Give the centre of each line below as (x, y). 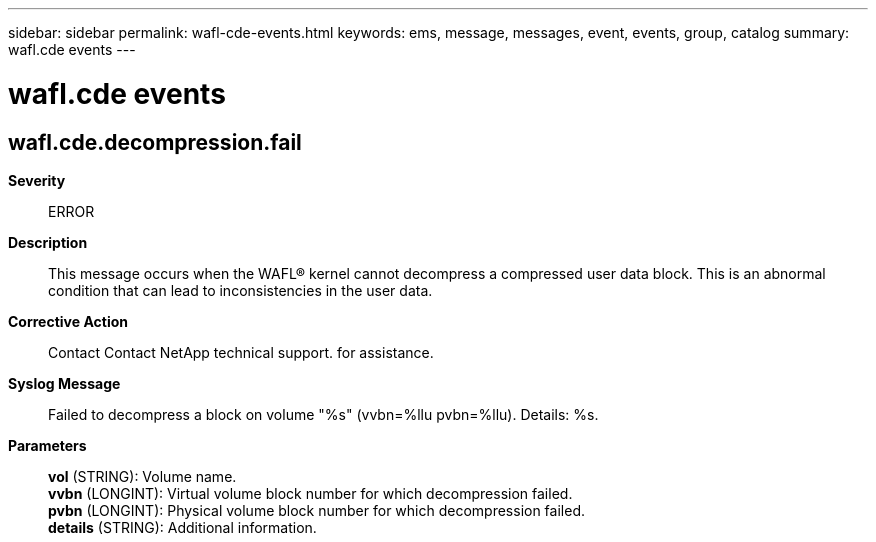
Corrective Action (68, 321)
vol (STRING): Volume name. (142, 476)
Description (48, 242)
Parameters (47, 445)
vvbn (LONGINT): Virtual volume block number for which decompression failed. (310, 493)
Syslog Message (64, 383)
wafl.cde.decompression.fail (155, 142)
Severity (37, 180)
